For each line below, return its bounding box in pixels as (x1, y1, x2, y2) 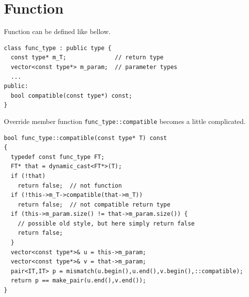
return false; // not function (17, 182, 122, 189)
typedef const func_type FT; (11, 153, 105, 160)
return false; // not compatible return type (17, 201, 171, 208)
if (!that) (11, 172, 46, 179)
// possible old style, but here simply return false (17, 220, 195, 227)
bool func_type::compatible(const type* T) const (4, 134, 167, 141)
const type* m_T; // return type (11, 54, 164, 61)
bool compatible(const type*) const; (11, 92, 132, 99)
